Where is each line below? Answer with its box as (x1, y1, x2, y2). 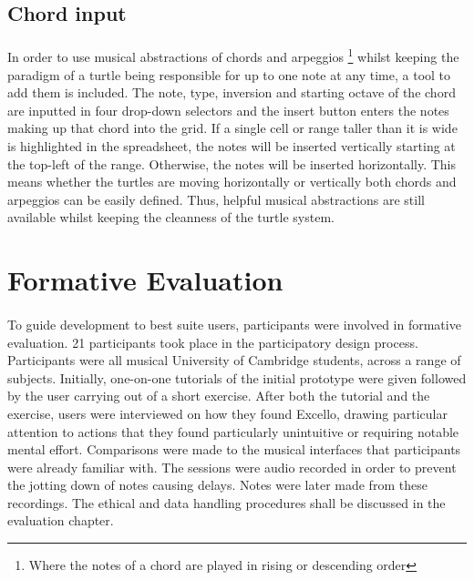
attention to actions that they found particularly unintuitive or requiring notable (7, 422, 459, 441)
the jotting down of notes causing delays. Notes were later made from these (7, 475, 428, 494)
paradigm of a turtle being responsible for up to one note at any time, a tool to (7, 65, 451, 84)
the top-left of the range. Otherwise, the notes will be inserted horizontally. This (7, 154, 457, 173)
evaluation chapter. (7, 511, 114, 530)
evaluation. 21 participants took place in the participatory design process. (7, 332, 418, 351)
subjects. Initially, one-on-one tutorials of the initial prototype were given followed (7, 368, 467, 387)
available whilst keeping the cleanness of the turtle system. (7, 208, 335, 227)
